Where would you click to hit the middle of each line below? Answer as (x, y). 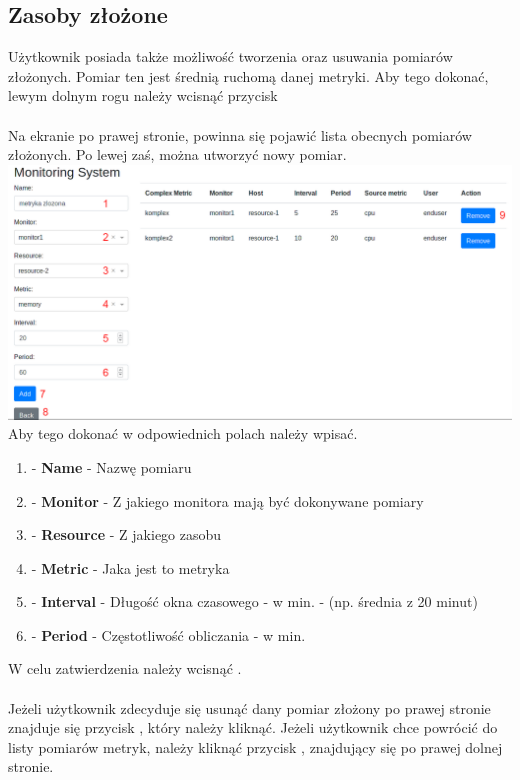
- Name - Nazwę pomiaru (111, 466)
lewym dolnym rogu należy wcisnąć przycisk (143, 95)
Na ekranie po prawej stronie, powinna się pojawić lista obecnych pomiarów (240, 134)
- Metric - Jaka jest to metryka (130, 567)
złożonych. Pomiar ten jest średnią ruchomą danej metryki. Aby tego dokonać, (248, 75)
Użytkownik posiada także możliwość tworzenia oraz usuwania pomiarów (230, 56)
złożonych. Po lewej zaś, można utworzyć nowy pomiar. (177, 154)
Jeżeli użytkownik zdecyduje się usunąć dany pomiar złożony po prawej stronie (249, 707)
